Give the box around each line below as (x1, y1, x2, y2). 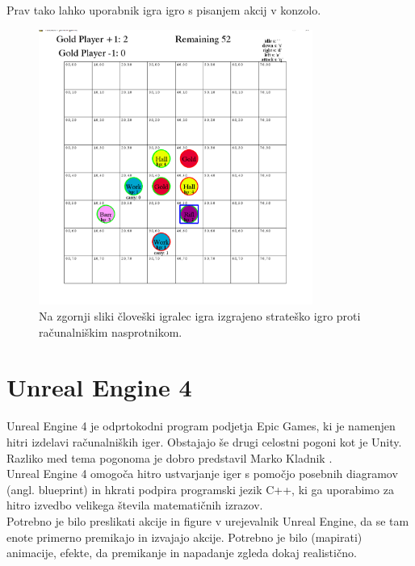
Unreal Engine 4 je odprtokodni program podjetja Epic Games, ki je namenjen (6, 417, 396, 434)
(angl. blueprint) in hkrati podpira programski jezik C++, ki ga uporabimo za (6, 480, 394, 497)
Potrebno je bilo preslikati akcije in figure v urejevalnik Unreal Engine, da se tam (6, 512, 409, 529)
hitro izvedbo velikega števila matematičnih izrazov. (6, 497, 263, 514)
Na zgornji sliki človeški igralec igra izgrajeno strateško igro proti (39, 308, 361, 325)
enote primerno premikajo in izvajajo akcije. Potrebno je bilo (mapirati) (6, 528, 363, 545)
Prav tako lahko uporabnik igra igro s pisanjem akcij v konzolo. (6, 2, 321, 18)
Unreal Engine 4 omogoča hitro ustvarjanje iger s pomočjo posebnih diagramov (6, 465, 398, 482)
